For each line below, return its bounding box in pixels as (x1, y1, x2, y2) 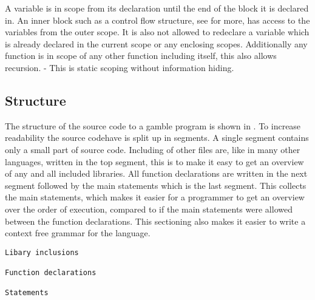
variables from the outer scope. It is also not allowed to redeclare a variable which (5, 26, 310, 38)
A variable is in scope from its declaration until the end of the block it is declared (5, 2, 309, 14)
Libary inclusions (5, 248, 79, 257)
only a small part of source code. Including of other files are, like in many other (5, 143, 300, 155)
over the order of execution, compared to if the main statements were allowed (5, 202, 293, 215)
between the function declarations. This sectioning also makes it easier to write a (5, 214, 306, 227)
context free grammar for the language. (5, 227, 151, 239)
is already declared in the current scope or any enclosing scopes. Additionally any (5, 37, 308, 50)
